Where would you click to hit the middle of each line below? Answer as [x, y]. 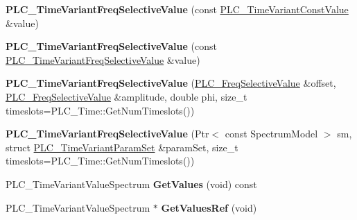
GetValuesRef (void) [209, 207]
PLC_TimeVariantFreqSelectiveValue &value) [103, 59]
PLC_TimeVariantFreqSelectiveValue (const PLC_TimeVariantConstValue [177, 9]
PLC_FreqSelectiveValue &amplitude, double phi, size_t [127, 96]
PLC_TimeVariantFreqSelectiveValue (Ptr [107, 134]
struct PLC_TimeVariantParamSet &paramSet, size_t [122, 147]
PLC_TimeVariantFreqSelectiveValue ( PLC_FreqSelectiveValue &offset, [171, 83]
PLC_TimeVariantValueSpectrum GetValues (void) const [131, 184]
